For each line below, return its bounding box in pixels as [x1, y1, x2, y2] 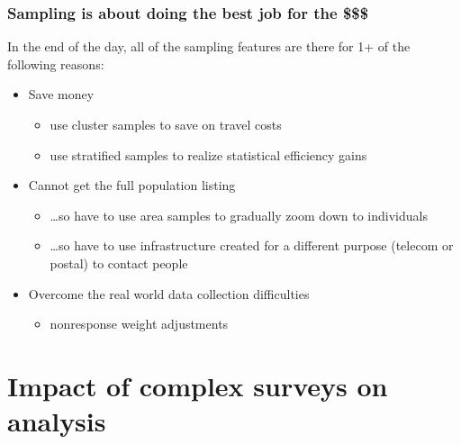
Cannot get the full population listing [28, 176, 236, 195]
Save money [28, 85, 95, 104]
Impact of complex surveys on [7, 367, 388, 403]
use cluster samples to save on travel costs [50, 115, 282, 133]
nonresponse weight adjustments [50, 314, 229, 333]
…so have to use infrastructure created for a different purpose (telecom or [50, 236, 454, 255]
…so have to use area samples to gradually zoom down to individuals [50, 205, 428, 224]
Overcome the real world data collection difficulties [28, 284, 310, 303]
